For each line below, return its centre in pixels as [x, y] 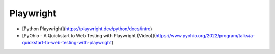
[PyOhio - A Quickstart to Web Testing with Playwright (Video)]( [89, 35]
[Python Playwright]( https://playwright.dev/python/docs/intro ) [87, 29]
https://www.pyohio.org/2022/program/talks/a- [205, 35]
